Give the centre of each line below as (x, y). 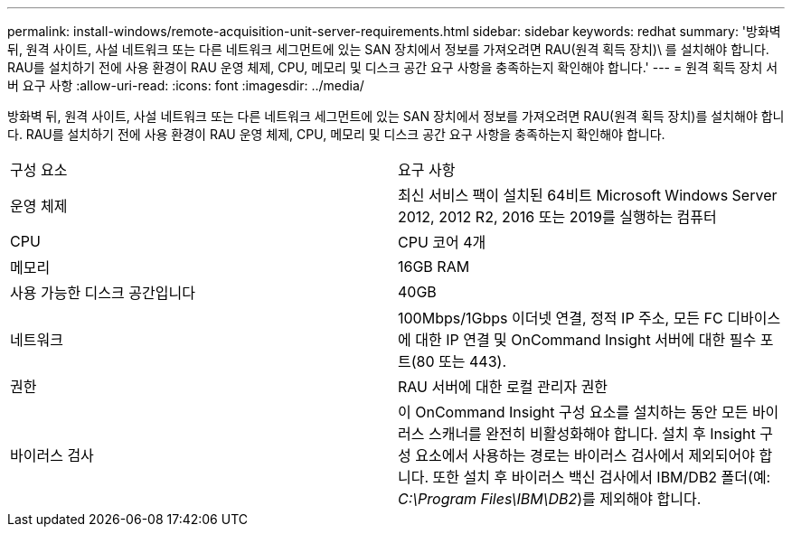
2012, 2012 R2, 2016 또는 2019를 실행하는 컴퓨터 (557, 217)
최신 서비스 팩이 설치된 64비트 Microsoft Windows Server (588, 195)
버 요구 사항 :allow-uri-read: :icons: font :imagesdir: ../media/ (186, 85)
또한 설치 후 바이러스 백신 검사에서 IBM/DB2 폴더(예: (602, 477)
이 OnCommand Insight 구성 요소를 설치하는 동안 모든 (573, 412)
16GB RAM (434, 267)
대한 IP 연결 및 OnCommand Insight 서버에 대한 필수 (586, 340)
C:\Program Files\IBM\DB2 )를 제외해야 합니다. (550, 499)
